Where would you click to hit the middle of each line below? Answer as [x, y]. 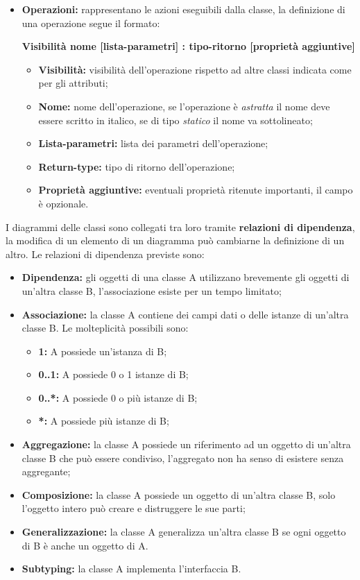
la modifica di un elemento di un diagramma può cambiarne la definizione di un [175, 240]
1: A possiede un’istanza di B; [103, 351]
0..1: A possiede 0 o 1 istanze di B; [113, 374]
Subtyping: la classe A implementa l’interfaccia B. [131, 569]
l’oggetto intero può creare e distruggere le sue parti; [134, 508]
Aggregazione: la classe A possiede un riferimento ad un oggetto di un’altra [186, 444]
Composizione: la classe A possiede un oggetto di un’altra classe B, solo [179, 494]
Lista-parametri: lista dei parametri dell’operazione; [153, 143]
